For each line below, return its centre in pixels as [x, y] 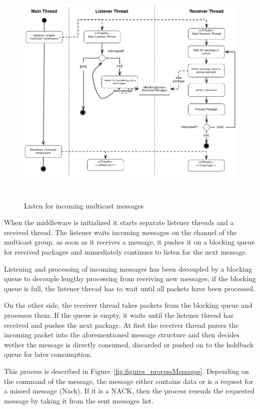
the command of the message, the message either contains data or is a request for [129, 381]
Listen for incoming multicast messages [84, 205]
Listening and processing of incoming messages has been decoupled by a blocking [128, 268]
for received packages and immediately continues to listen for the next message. [126, 251]
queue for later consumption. [48, 354]
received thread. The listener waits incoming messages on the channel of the [120, 232]
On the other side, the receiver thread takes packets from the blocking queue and [128, 305]
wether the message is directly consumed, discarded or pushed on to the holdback [129, 344]
